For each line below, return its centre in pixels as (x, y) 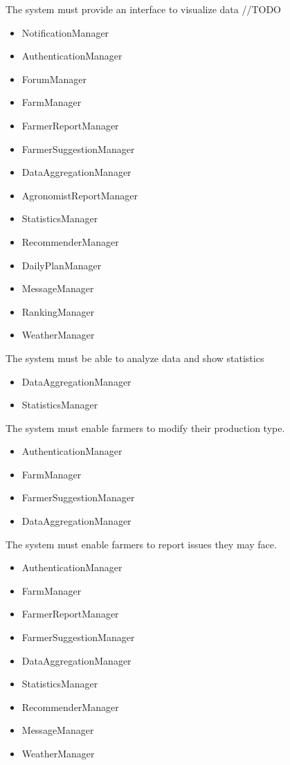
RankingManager (58, 311)
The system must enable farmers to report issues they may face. (141, 544)
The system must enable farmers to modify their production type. (145, 427)
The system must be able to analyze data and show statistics (135, 358)
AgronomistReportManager (80, 195)
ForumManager (54, 79)
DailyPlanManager (62, 265)
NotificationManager (65, 32)
